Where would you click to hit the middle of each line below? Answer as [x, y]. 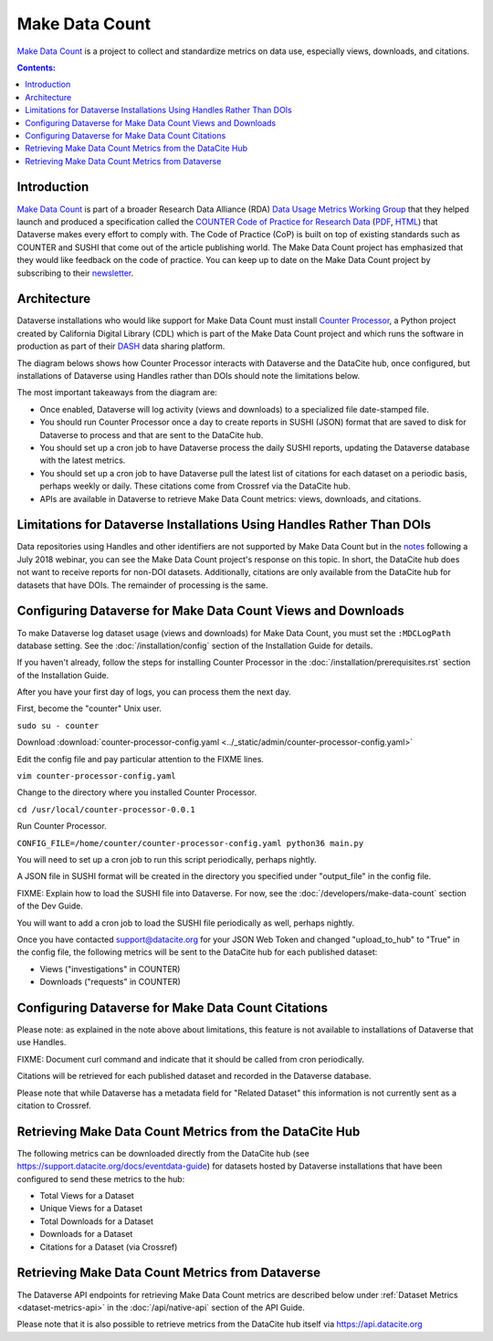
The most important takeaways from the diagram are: [117, 393]
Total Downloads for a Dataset [97, 1221]
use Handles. [42, 1042]
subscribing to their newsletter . [75, 273]
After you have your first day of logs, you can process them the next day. [154, 692]
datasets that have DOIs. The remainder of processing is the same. [142, 585]
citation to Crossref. [54, 1105]
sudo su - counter [58, 725]
